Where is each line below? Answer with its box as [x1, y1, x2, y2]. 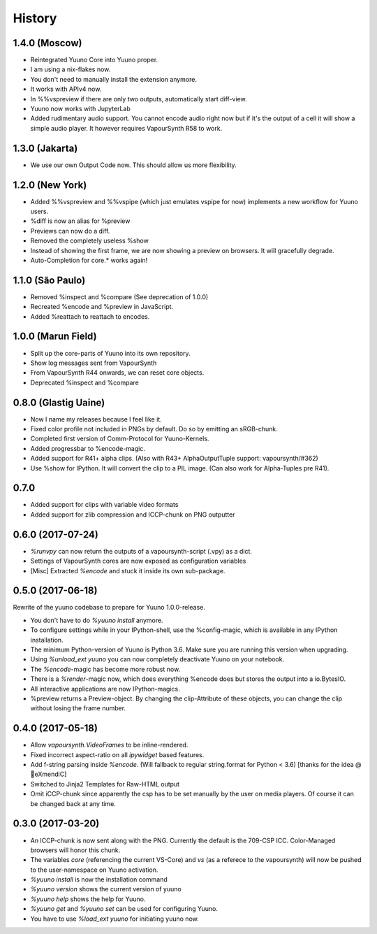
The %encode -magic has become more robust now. [30, 665, 181, 673]
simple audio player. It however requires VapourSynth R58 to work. [30, 124, 223, 132]
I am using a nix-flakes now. [30, 65, 111, 73]
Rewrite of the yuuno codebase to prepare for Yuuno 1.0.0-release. [13, 603, 206, 612]
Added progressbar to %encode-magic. [30, 444, 146, 452]
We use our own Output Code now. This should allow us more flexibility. [30, 161, 237, 169]
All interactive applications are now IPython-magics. [30, 684, 181, 693]
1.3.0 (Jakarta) [13, 142, 78, 154]
